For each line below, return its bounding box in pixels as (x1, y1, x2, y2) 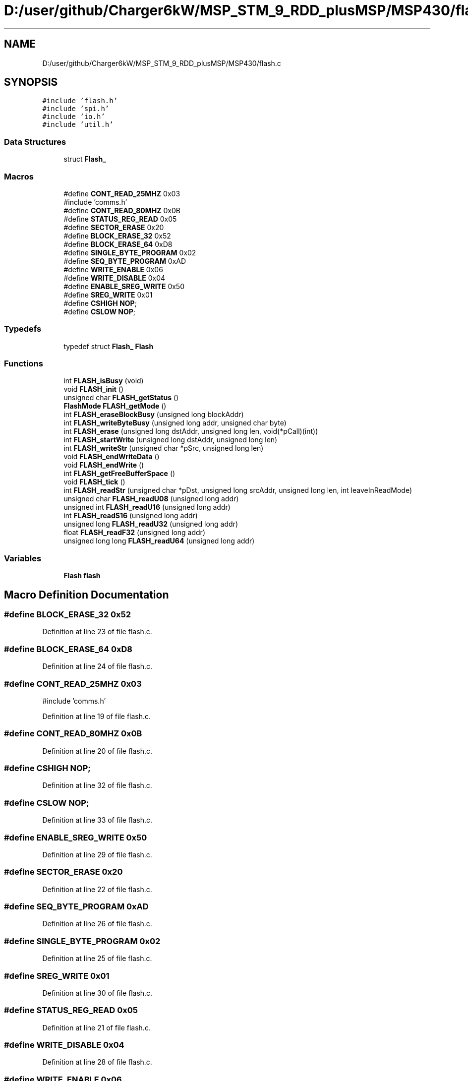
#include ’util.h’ (42, 120, 114, 129)
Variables (4, 553, 42, 563)
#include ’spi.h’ (42, 105, 110, 113)
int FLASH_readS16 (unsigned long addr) (63, 511, 198, 520)
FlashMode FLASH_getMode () (63, 402, 167, 411)
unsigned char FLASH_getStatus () (63, 393, 179, 402)
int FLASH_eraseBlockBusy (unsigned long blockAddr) (63, 410, 244, 419)
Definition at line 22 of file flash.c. (42, 885, 152, 894)
